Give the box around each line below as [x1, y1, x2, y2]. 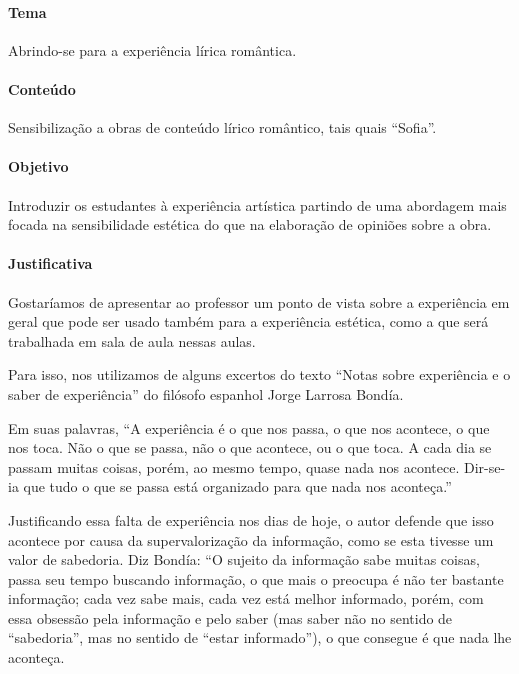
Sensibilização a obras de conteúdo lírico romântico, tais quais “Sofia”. [8, 117, 437, 138]
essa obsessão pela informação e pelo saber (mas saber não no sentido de [8, 607, 453, 628]
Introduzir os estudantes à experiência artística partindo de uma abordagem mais [8, 194, 507, 215]
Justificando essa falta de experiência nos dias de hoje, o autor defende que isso [8, 509, 494, 530]
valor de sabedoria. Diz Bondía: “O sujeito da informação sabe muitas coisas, [8, 549, 480, 570]
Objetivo [8, 156, 69, 177]
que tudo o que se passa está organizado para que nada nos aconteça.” [23, 476, 452, 497]
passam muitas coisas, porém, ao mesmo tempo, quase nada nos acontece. [8, 456, 460, 477]
